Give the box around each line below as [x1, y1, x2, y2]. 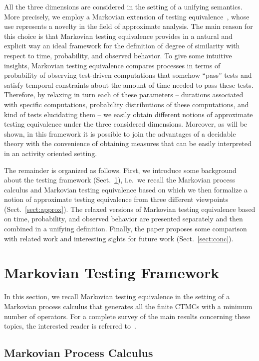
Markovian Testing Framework [4, 262, 220, 283]
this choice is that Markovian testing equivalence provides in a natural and [4, 30, 233, 41]
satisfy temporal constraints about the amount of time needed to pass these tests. [4, 79, 254, 90]
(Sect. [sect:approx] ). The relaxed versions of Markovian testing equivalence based [4, 203, 256, 214]
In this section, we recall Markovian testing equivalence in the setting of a [4, 291, 230, 302]
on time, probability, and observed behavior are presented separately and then [4, 213, 243, 224]
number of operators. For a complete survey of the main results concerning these [4, 311, 251, 321]
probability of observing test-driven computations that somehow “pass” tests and [4, 70, 252, 80]
